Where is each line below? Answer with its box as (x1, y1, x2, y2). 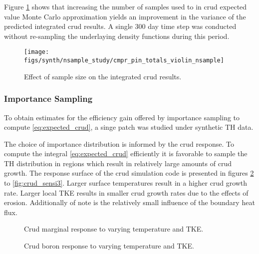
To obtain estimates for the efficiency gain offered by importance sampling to (4, 112, 240, 122)
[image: (24, 48, 49, 56)
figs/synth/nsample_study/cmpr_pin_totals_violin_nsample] (24, 57, 224, 64)
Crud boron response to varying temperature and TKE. (24, 241, 194, 251)
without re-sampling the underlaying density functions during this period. (4, 30, 230, 41)
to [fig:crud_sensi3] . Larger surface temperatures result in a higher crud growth (4, 178, 248, 188)
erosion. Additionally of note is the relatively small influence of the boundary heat (4, 197, 255, 208)
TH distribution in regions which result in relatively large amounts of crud (4, 158, 232, 168)
